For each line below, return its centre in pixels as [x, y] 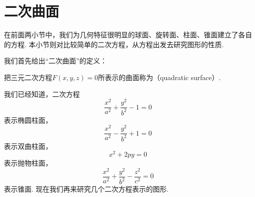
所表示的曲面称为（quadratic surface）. [159, 77]
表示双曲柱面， [28, 146]
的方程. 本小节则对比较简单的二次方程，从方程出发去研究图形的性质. [114, 44]
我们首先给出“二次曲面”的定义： [56, 61]
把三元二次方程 [28, 77]
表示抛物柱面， [28, 163]
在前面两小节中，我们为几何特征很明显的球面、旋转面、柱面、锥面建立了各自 [128, 35]
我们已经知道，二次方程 [42, 94]
